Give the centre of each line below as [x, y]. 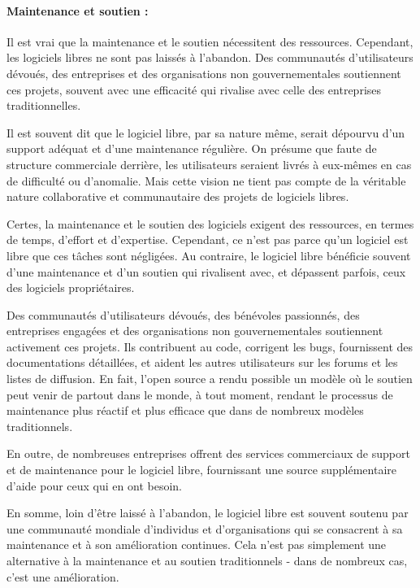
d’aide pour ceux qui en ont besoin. [94, 485]
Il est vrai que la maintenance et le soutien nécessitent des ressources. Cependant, [210, 41]
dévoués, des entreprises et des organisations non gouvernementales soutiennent [204, 73]
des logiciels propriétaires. [71, 287]
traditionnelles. [44, 105]
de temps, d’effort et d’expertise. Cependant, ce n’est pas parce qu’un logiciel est [208, 240]
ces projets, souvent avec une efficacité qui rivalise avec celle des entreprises [194, 89]
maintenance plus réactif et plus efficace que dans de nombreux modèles [185, 410]
